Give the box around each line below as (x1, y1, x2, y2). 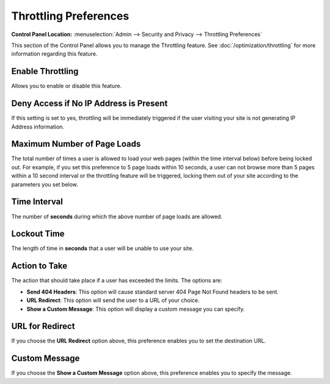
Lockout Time (11, 229, 65, 239)
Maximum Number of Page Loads (11, 139, 141, 149)
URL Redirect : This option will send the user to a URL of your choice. (26, 297, 200, 304)
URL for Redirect (11, 321, 75, 331)
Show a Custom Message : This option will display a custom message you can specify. (26, 305, 245, 312)
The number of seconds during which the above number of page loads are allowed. (11, 213, 222, 220)
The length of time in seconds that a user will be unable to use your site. (11, 245, 194, 252)
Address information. (11, 123, 64, 130)
